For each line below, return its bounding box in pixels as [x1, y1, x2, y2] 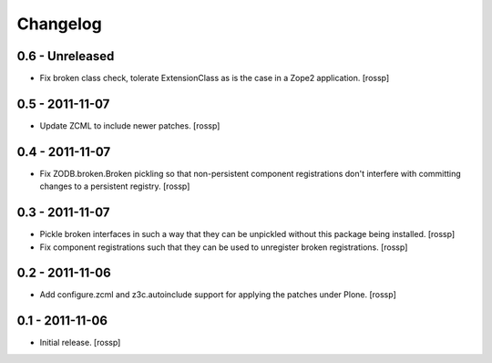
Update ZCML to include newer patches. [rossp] [39, 119, 220, 131]
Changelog [16, 14, 102, 34]
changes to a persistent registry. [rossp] [39, 181, 190, 192]
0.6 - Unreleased [16, 48, 115, 64]
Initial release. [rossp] [39, 337, 121, 348]
